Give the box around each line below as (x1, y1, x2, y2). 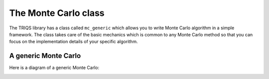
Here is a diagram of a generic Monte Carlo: (9, 65, 100, 71)
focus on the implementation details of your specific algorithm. (9, 39, 138, 45)
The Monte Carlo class (9, 7, 105, 18)
